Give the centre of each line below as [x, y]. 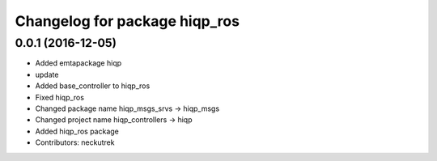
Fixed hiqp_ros [60, 97]
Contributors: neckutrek [75, 142]
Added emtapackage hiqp [78, 63]
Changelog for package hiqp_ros [127, 21]
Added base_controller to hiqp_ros [93, 86]
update [47, 74]
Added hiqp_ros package [77, 131]
